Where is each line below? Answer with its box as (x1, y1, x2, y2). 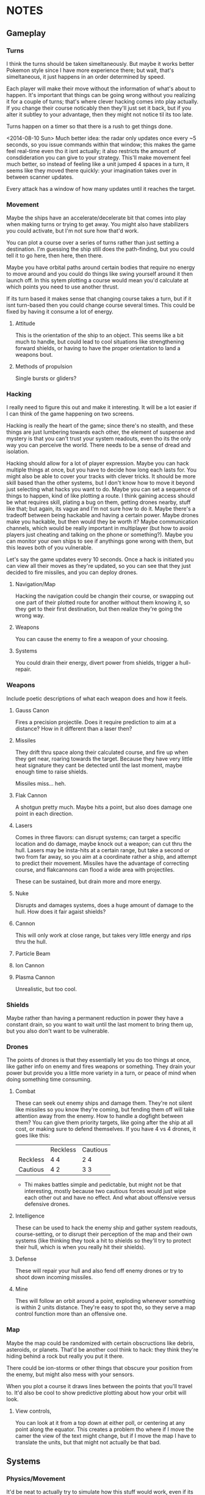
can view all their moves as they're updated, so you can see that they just (6, 562, 191, 570)
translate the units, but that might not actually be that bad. (15, 1438, 161, 1446)
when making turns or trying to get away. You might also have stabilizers (6, 221, 189, 228)
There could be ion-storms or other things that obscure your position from (6, 1364, 193, 1371)
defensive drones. (24, 1200, 70, 1208)
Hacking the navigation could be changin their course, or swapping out (15, 592, 194, 600)
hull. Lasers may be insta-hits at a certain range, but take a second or (15, 846, 190, 854)
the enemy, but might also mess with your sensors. (6, 1371, 134, 1378)
